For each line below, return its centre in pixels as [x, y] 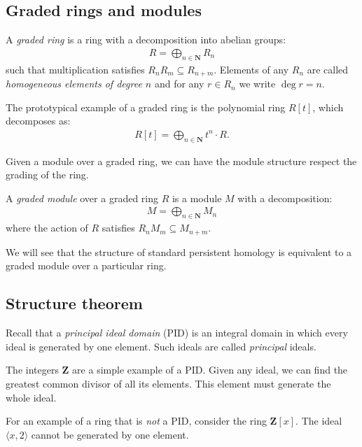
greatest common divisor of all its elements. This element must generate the [168, 383]
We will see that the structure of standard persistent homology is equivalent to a [179, 251]
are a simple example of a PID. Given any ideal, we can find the [210, 370]
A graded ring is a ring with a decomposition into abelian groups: [146, 40]
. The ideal [319, 421]
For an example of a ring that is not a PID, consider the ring [136, 421]
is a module [197, 198]
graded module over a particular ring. [86, 265]
